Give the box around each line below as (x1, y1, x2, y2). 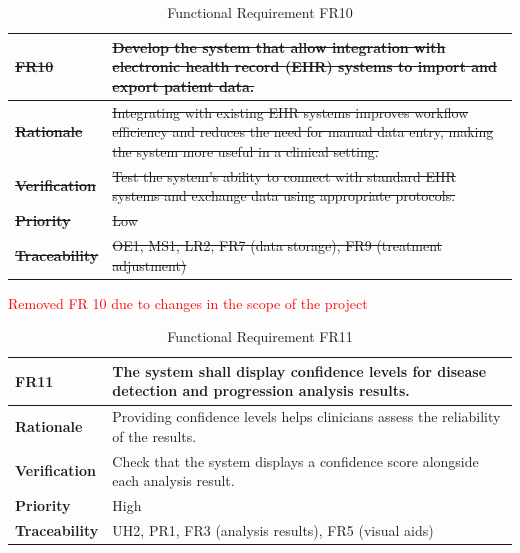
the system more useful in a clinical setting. (112, 140, 379, 161)
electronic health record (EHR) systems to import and (112, 56, 498, 77)
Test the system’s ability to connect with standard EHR (112, 165, 456, 186)
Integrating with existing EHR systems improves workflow (112, 101, 469, 122)
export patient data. (112, 75, 255, 96)
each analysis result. (112, 470, 235, 491)
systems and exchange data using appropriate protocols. (112, 185, 456, 206)
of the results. (112, 425, 197, 446)
